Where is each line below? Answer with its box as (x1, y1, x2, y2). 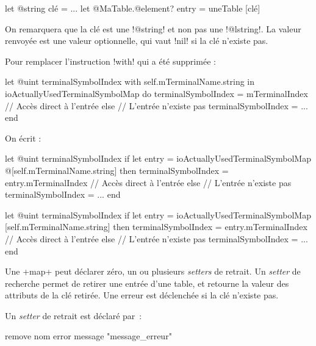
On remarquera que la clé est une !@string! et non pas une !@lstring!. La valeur (5, 22, 301, 35)
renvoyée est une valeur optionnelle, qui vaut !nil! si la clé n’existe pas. (5, 34, 268, 47)
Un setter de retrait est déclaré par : (5, 309, 142, 322)
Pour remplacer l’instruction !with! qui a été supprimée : (5, 54, 216, 67)
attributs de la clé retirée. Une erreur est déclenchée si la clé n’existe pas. (5, 289, 279, 301)
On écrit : (5, 131, 41, 144)
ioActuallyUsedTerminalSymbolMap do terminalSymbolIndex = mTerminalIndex (5, 87, 308, 99)
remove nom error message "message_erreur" (5, 330, 172, 342)
